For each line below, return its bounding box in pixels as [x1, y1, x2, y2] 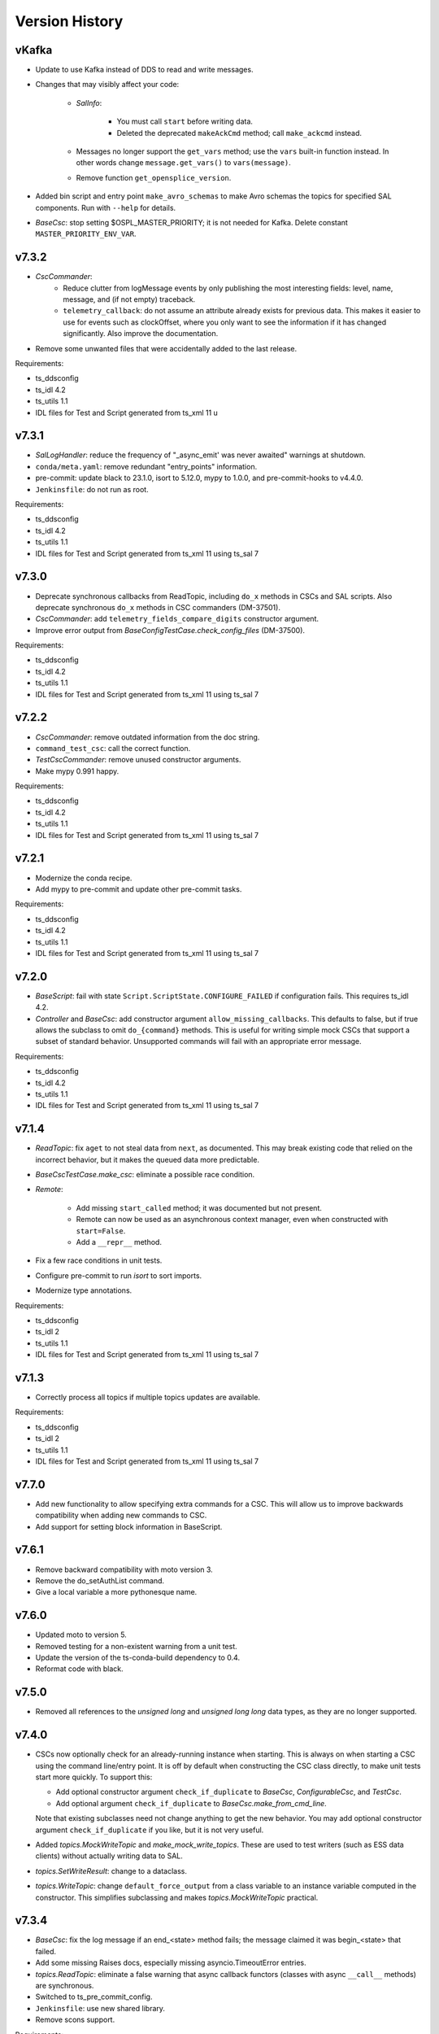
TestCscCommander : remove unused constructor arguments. [35, 755, 241, 765]
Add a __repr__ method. [76, 1237, 163, 1246]
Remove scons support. [35, 2014, 115, 2025]
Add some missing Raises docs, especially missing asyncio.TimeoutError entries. [35, 1958, 306, 1968]
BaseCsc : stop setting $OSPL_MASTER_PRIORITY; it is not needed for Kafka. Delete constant [35, 217, 349, 227]
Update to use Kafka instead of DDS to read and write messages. [35, 65, 254, 75]
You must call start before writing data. [116, 116, 254, 126]
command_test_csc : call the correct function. [35, 743, 191, 753]
